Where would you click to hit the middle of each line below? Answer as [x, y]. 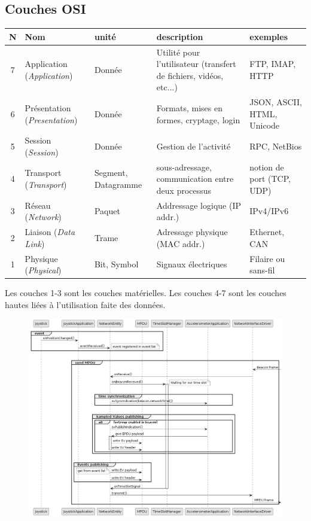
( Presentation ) [51, 119]
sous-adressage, [184, 167]
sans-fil [262, 270]
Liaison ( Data [50, 232]
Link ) [35, 243]
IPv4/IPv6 [269, 211]
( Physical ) [43, 270]
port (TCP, [270, 179]
